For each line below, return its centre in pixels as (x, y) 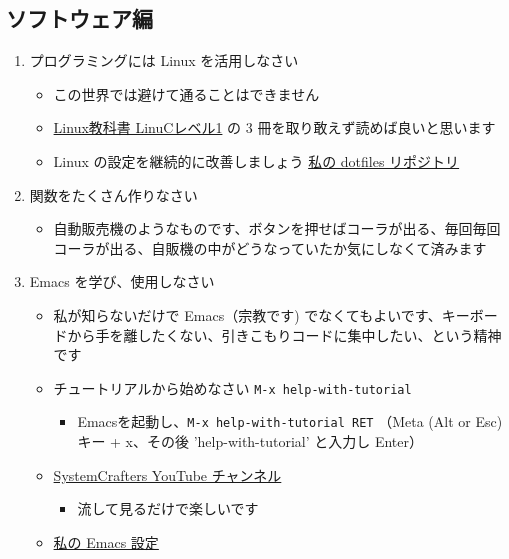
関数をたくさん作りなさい (113, 194)
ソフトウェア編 (79, 18)
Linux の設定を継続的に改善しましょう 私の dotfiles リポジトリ (256, 160)
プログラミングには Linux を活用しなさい (164, 60)
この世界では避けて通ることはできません (186, 93)
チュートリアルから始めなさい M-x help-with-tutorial (232, 387)
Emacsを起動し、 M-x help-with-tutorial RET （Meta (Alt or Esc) (290, 421)
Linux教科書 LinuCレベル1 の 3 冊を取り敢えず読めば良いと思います (274, 127)
